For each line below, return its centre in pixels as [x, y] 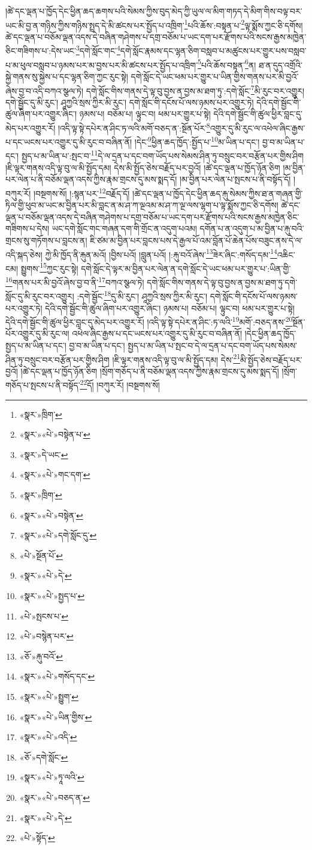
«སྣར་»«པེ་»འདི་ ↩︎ [48, 737]
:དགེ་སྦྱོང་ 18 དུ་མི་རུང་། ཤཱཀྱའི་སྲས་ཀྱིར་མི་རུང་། [142, 295]
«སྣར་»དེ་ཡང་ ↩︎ [44, 454]
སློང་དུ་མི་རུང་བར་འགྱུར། [40, 296]
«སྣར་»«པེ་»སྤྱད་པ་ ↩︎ [52, 595]
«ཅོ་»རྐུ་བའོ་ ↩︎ [41, 656]
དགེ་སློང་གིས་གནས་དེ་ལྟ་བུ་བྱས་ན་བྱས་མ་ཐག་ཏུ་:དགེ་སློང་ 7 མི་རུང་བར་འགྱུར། [195, 89]
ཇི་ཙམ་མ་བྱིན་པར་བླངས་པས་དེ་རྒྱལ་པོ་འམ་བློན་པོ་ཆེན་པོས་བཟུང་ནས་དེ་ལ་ [196, 240]
